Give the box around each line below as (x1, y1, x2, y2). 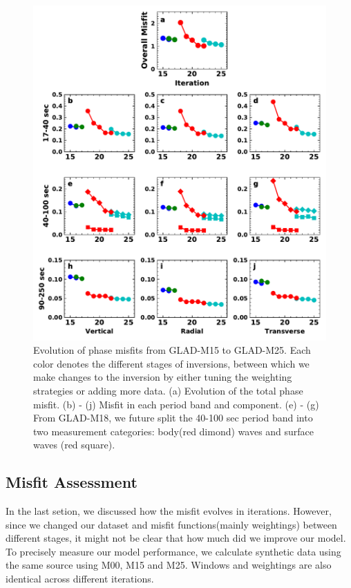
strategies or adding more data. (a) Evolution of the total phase (33, 383, 303, 397)
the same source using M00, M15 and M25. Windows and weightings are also (6, 558, 332, 572)
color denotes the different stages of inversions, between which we (33, 356, 310, 370)
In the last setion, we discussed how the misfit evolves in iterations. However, (6, 504, 332, 518)
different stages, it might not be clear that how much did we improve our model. (6, 531, 346, 545)
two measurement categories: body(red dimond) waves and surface (33, 424, 314, 438)
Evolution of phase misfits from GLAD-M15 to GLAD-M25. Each (33, 343, 311, 357)
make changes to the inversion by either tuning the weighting (33, 370, 292, 384)
